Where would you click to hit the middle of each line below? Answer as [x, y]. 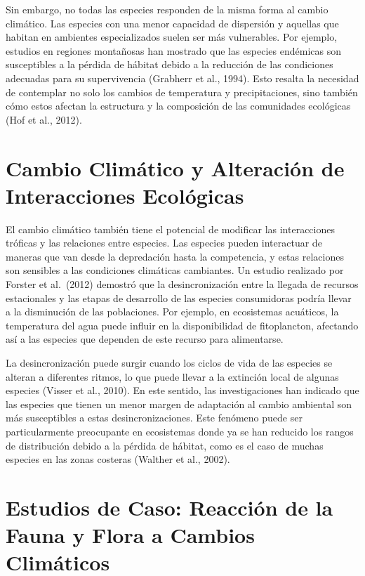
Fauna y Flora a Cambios [130, 535]
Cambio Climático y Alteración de [175, 168]
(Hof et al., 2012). [44, 119]
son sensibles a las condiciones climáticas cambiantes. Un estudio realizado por [175, 270]
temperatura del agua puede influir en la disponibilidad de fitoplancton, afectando [182, 325]
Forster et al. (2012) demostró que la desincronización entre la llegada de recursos [182, 284]
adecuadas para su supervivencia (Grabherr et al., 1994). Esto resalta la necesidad [182, 78]
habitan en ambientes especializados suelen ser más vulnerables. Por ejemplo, [172, 37]
